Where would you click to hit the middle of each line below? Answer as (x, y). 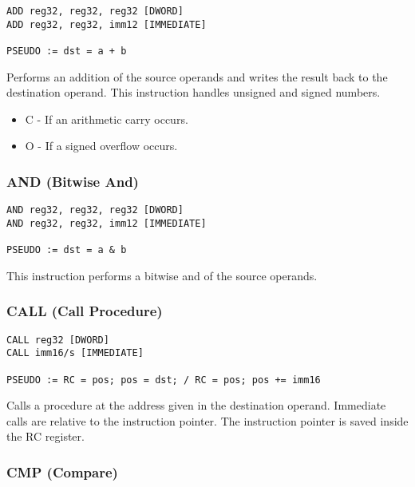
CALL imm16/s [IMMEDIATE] (75, 353)
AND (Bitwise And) (73, 181)
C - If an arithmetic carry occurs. (107, 119)
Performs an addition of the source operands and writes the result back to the (197, 76)
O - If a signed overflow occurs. (101, 146)
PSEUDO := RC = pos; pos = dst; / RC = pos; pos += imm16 (164, 380)
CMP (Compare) (62, 471)
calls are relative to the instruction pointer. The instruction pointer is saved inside (207, 420)
